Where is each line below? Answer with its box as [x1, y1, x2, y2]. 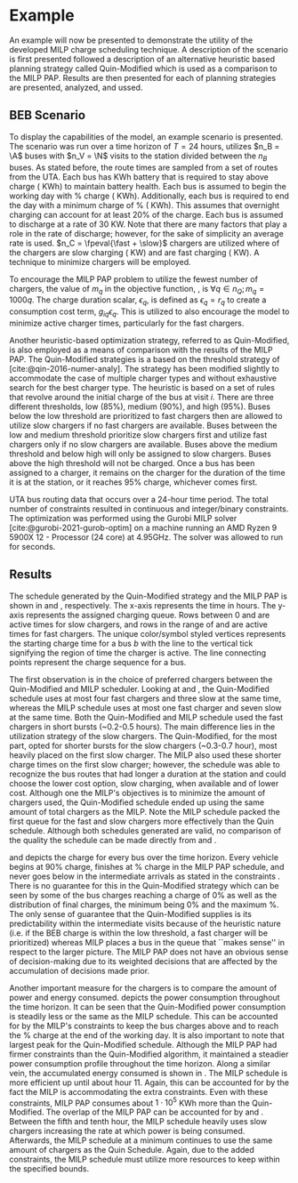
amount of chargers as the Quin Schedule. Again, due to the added [9, 1145, 255, 1155]
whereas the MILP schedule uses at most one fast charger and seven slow [9, 702, 282, 712]
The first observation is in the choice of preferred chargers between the [9, 673, 273, 685]
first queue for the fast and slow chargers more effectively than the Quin [9, 816, 274, 826]
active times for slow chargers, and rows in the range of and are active [9, 619, 269, 630]
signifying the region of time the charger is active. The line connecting [9, 647, 267, 658]
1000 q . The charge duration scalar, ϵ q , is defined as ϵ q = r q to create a [9, 294, 267, 308]
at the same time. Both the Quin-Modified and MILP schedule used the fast [9, 712, 284, 722]
